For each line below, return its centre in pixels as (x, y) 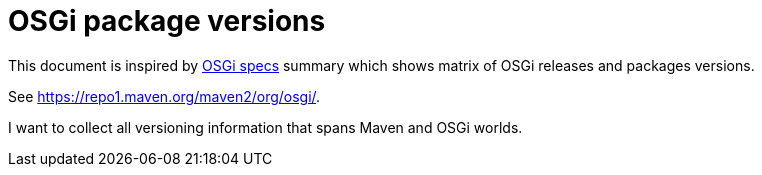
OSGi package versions (167, 21)
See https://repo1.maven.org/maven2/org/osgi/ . (164, 96)
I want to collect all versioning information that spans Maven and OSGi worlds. (265, 127)
